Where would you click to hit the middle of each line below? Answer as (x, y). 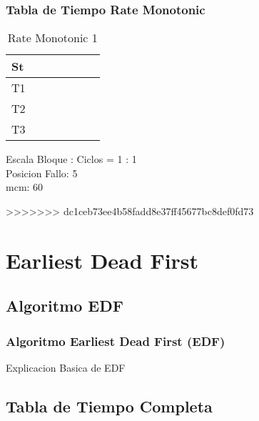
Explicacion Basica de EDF (66, 367)
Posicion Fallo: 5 (42, 173)
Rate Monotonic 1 (52, 38)
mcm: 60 (25, 187)
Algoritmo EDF (65, 306)
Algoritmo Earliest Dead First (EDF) (116, 341)
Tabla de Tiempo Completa (109, 406)
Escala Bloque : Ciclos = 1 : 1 (71, 159)
